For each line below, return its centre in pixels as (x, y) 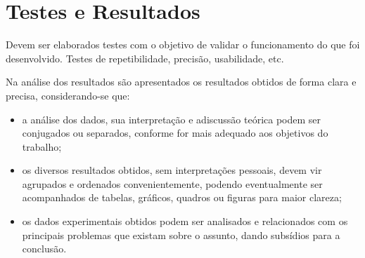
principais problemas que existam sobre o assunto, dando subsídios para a (181, 235)
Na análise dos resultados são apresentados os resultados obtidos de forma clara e (181, 82)
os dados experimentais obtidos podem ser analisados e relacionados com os (185, 221)
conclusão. (44, 249)
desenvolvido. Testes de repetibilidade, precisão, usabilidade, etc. (145, 58)
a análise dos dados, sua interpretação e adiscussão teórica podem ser (172, 119)
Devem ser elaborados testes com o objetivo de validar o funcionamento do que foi (183, 45)
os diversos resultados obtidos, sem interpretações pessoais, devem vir (172, 170)
